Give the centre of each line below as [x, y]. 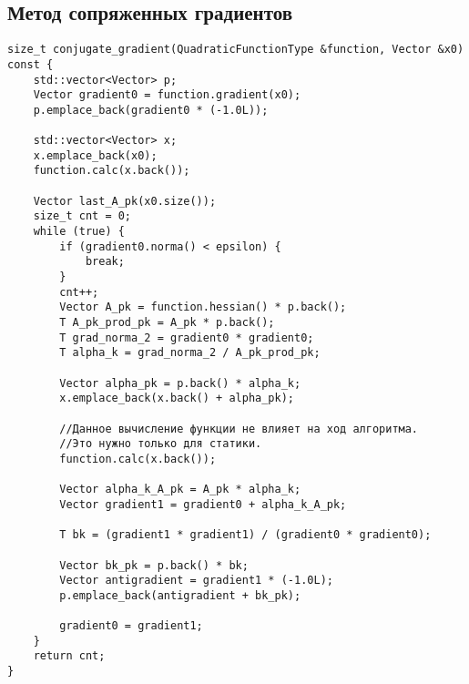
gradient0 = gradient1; [131, 626]
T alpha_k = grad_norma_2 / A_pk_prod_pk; [190, 353]
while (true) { [79, 232]
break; [105, 262]
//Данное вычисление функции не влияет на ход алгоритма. [239, 429]
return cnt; [69, 656]
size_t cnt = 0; [82, 216]
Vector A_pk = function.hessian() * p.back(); [203, 307]
